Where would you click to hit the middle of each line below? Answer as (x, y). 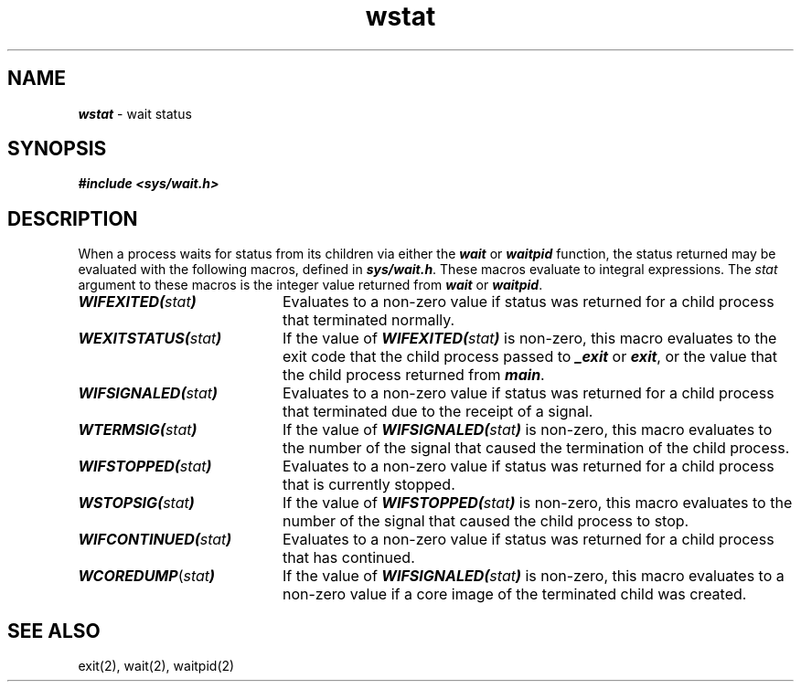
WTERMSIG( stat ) (138, 430)
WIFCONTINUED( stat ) (155, 540)
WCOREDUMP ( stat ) (147, 576)
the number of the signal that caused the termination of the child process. (536, 448)
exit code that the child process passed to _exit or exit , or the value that (530, 357)
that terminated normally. (368, 320)
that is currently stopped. (368, 485)
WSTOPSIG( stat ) (136, 503)
